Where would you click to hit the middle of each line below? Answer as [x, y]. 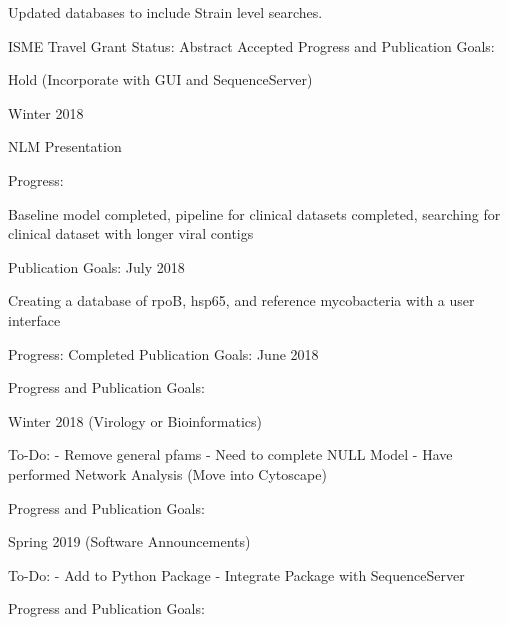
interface [34, 319]
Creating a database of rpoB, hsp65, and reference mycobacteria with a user [241, 300]
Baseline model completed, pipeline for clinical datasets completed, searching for [254, 213]
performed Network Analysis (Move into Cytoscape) [167, 473]
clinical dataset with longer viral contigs [131, 233]
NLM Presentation [65, 146]
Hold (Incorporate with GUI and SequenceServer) [160, 79]
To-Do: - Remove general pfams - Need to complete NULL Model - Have [230, 454]
